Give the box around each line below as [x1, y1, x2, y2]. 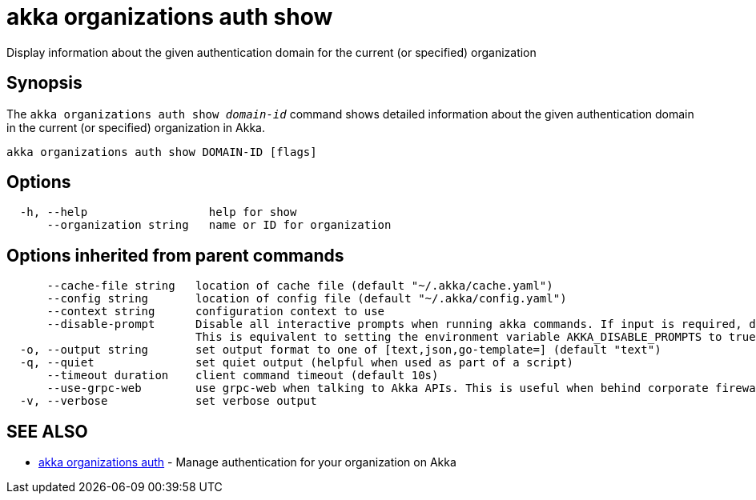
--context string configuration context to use [46, 305, 385, 318]
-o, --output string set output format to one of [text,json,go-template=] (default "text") [19, 343, 661, 357]
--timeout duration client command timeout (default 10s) [46, 369, 439, 382]
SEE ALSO [6, 421, 88, 442]
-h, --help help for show [19, 206, 297, 219]
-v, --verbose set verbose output [19, 394, 317, 408]
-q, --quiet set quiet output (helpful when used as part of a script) [19, 356, 574, 370]
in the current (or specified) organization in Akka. [6, 120, 265, 134]
